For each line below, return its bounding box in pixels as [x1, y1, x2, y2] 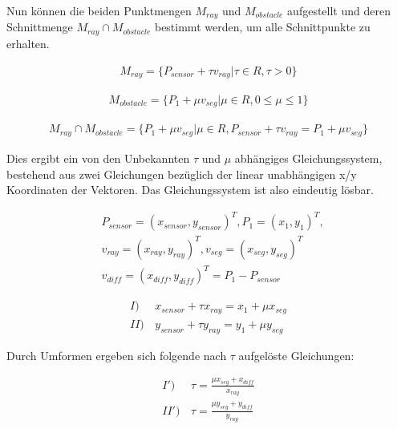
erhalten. [6, 34, 50, 51]
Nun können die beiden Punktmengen [6, 2, 192, 18]
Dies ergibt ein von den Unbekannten [6, 149, 190, 166]
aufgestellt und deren [287, 2, 391, 18]
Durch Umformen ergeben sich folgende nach [6, 346, 227, 363]
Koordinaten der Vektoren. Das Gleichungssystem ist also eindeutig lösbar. [6, 181, 374, 198]
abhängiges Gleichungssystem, [234, 149, 383, 166]
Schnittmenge [6, 18, 73, 35]
